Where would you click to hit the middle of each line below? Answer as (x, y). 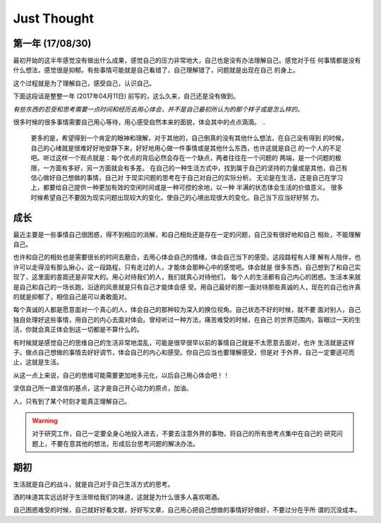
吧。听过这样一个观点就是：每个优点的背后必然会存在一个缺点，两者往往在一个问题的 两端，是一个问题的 (183, 158)
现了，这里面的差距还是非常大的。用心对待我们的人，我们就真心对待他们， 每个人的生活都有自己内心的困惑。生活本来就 (187, 277)
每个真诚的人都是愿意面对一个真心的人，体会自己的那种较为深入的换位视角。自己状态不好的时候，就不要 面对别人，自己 (187, 310)
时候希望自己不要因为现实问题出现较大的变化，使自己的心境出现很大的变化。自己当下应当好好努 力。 (177, 197)
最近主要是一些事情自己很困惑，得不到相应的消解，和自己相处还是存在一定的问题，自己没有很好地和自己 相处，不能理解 (187, 234)
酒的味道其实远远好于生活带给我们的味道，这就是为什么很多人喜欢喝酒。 (118, 497)
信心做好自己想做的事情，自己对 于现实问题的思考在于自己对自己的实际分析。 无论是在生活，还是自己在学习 (187, 177)
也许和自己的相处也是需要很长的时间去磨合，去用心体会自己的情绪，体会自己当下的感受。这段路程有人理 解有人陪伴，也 (187, 257)
